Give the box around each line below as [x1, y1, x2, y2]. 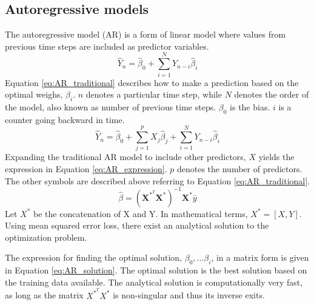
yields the [258, 150, 295, 163]
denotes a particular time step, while [85, 88, 222, 101]
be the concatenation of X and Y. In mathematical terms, [33, 207, 248, 220]
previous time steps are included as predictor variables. [5, 39, 209, 52]
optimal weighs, [5, 88, 63, 101]
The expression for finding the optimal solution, [5, 251, 182, 264]
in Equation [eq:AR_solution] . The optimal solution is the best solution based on [5, 264, 307, 277]
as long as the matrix [5, 289, 84, 301]
